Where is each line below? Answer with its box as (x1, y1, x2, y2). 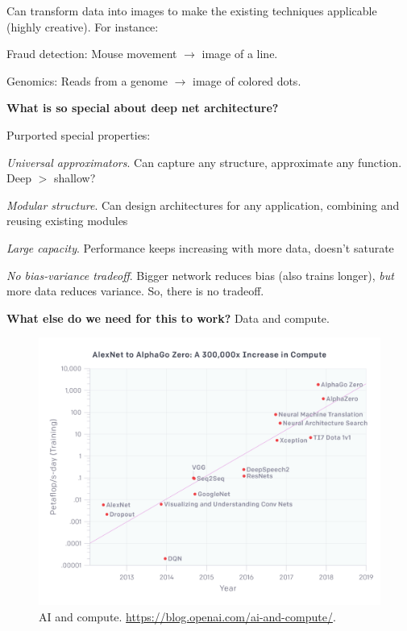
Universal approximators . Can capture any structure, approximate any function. (6, 153, 402, 170)
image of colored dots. (193, 72, 301, 89)
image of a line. (201, 45, 278, 62)
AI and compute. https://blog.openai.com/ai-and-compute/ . (39, 608, 336, 625)
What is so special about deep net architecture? (6, 99, 279, 116)
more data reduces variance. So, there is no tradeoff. (6, 282, 264, 299)
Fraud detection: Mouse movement (6, 45, 177, 62)
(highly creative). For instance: (6, 18, 159, 35)
